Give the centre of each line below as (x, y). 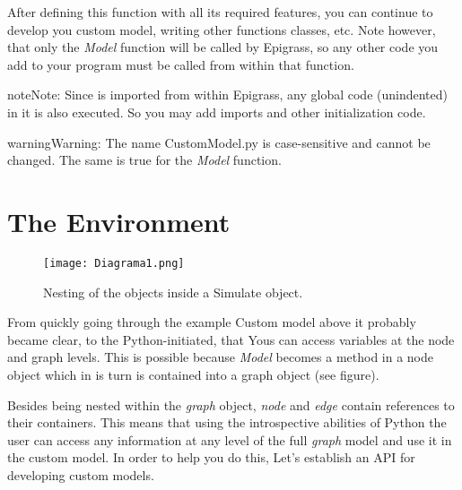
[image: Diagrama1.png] (114, 263)
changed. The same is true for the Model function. (144, 160)
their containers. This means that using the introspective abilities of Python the (227, 422)
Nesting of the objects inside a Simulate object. (173, 292)
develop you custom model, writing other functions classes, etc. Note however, (222, 29)
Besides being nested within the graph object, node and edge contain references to (231, 404)
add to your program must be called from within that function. (181, 64)
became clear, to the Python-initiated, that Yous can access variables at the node (231, 339)
